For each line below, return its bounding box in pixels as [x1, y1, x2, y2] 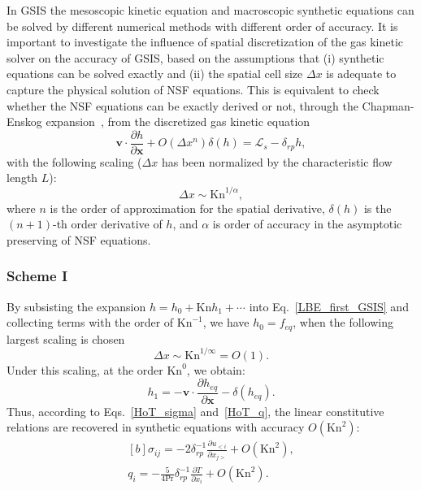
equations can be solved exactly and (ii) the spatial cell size [7, 65, 303, 82]
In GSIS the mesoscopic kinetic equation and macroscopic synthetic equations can [7, 2, 414, 18]
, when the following [293, 314, 393, 331]
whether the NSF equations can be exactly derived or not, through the [7, 97, 358, 114]
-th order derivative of [53, 215, 163, 232]
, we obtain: [186, 361, 245, 378]
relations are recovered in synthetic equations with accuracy [7, 418, 305, 436]
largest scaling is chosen [7, 330, 125, 347]
